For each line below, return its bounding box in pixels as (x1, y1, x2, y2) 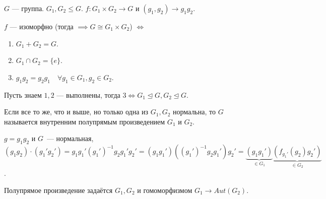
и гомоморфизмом (137, 184, 192, 195)
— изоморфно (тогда (10, 21, 74, 31)
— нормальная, (46, 133, 94, 144)
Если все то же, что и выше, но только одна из (4, 106, 149, 117)
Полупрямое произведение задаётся (4, 184, 113, 195)
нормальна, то (173, 106, 216, 117)
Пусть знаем (4, 89, 42, 100)
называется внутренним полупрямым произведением (4, 116, 165, 126)
